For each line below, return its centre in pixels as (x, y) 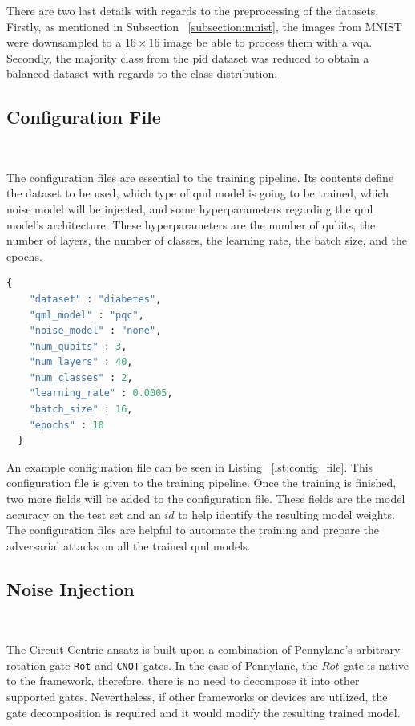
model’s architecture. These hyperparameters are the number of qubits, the (191, 224)
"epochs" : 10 (66, 425)
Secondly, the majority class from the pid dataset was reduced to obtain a (188, 57)
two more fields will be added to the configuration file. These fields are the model (206, 499)
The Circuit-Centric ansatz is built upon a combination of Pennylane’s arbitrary (203, 649)
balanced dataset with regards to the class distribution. (142, 73)
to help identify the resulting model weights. (287, 514)
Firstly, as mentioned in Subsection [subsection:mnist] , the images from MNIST (204, 26)
